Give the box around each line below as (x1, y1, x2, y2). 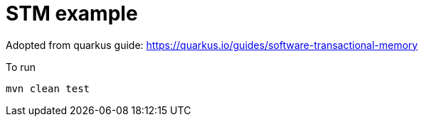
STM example (6, 1, 138, 26)
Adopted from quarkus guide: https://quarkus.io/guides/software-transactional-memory (6, 38, 418, 51)
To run (6, 60, 36, 73)
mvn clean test (6, 82, 90, 94)
